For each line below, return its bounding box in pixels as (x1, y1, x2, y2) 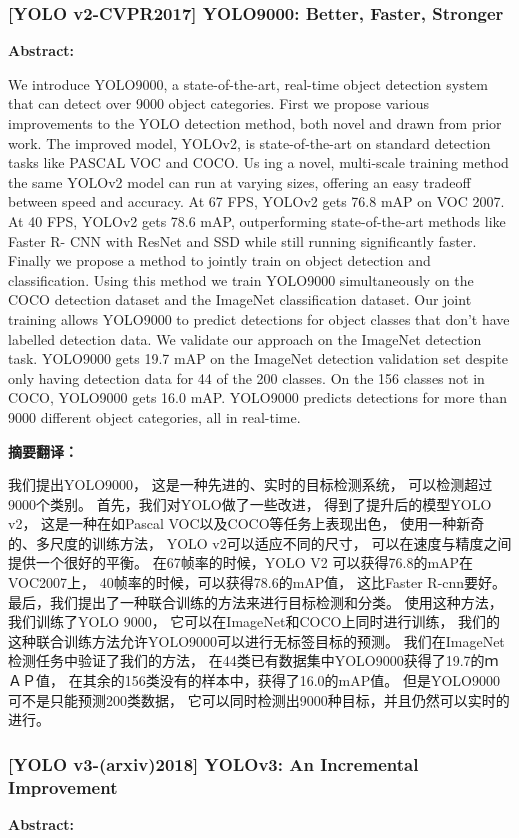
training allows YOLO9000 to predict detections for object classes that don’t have (8, 308, 510, 329)
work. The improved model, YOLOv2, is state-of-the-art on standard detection (8, 132, 491, 153)
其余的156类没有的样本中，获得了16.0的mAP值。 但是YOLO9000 (82, 670, 500, 691)
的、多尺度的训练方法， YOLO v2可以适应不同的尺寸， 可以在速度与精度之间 (8, 532, 512, 553)
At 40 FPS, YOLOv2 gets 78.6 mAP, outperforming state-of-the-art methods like (8, 210, 506, 231)
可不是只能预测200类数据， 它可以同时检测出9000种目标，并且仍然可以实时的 (8, 689, 510, 710)
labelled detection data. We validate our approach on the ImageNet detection (8, 328, 482, 349)
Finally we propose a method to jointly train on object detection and (8, 250, 431, 271)
